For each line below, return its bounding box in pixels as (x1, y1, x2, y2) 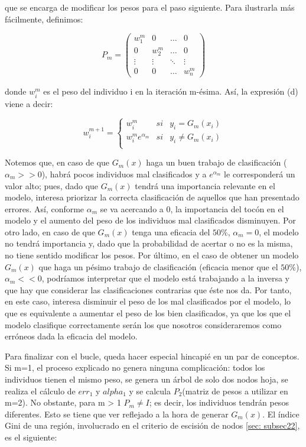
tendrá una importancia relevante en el (135, 179, 275, 192)
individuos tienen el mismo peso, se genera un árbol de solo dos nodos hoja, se (5, 373, 288, 385)
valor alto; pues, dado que (5, 179, 99, 192)
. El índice (262, 407, 300, 420)
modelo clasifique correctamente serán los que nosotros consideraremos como (5, 318, 282, 331)
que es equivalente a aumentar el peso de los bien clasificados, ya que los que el (5, 307, 291, 319)
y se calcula (129, 384, 171, 397)
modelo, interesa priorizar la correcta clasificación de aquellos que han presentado (5, 191, 300, 203)
